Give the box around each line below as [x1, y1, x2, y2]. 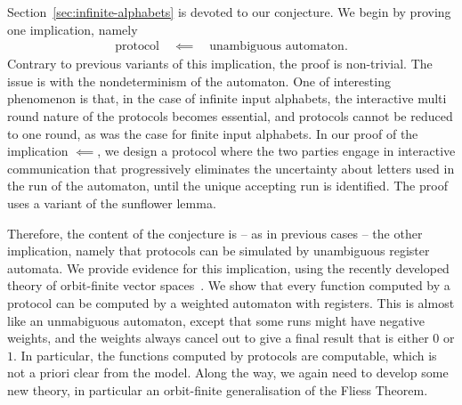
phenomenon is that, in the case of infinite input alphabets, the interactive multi [7, 89, 447, 108]
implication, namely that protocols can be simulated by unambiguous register [7, 241, 430, 260]
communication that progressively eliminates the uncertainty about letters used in [7, 158, 455, 177]
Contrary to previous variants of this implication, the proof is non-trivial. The [7, 54, 433, 73]
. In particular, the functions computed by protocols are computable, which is [13, 345, 437, 364]
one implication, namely [7, 20, 138, 38]
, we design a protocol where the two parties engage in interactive [97, 142, 456, 160]
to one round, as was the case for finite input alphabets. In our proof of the [7, 124, 418, 142]
